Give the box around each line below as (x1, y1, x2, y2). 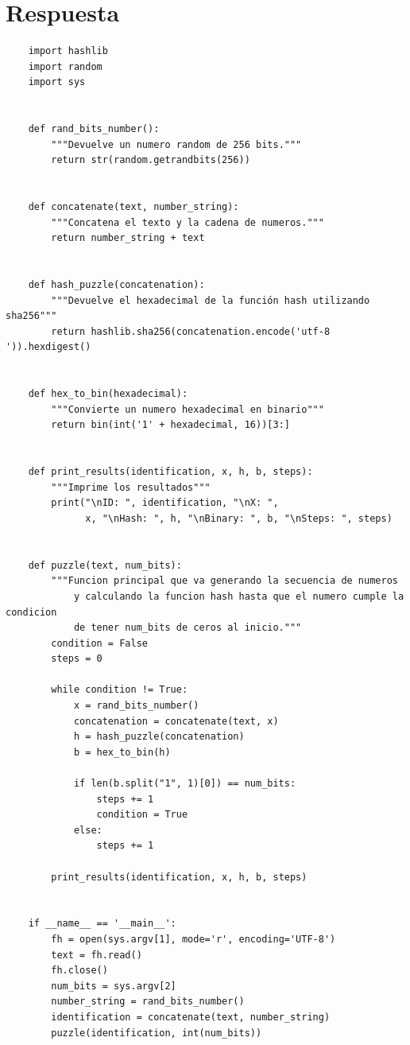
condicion (6, 606, 57, 618)
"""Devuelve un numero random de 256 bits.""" (51, 138, 302, 150)
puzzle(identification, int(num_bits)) (51, 1027, 262, 1039)
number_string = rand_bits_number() (51, 996, 245, 1008)
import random (28, 60, 102, 72)
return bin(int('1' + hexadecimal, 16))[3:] (51, 419, 290, 431)
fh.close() (51, 965, 108, 977)
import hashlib (28, 45, 108, 57)
